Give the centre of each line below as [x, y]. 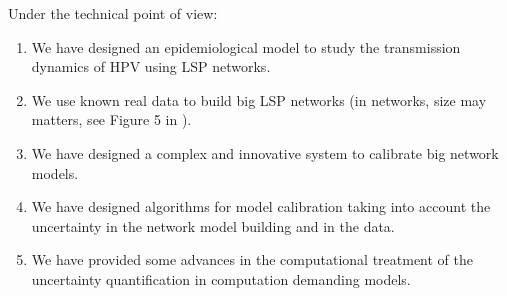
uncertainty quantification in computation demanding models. [221, 278]
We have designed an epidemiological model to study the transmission [246, 46]
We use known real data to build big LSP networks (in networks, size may [259, 99]
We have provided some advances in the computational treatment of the [252, 259]
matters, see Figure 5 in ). [111, 119]
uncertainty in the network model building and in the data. [213, 225]
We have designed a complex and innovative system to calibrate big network [265, 152]
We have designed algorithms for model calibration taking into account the [261, 206]
